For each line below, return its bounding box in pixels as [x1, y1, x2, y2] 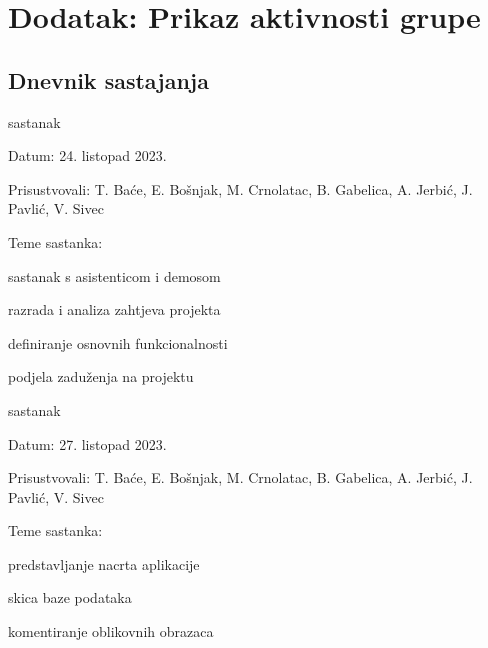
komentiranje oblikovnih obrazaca [8, 621, 214, 642]
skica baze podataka [8, 587, 132, 608]
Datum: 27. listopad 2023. [8, 433, 167, 454]
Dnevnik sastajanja [8, 64, 209, 95]
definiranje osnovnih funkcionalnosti [8, 332, 228, 353]
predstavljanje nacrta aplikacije [8, 553, 200, 574]
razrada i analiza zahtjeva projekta [8, 299, 221, 320]
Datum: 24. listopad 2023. [8, 145, 167, 166]
